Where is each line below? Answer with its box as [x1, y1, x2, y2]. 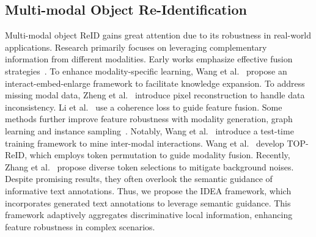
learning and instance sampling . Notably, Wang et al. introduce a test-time [5, 124, 294, 137]
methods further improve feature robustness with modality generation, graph [5, 112, 293, 125]
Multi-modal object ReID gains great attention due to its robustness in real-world [5, 29, 312, 42]
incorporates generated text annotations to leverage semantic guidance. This [5, 196, 291, 209]
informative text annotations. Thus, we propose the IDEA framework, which [5, 184, 292, 197]
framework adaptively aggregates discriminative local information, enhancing [5, 208, 293, 221]
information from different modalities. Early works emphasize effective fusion [5, 53, 293, 65]
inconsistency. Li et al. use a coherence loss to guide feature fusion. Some [5, 100, 282, 113]
